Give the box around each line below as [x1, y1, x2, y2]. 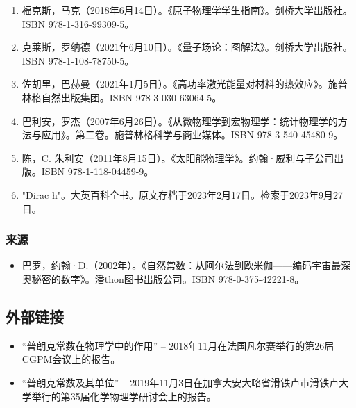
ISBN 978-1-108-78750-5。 [22, 53, 135, 67]
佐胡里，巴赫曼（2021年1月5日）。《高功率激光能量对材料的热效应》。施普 [22, 76, 348, 91]
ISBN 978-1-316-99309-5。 [22, 16, 135, 31]
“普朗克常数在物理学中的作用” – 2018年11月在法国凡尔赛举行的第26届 [22, 338, 334, 352]
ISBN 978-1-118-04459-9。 [41, 164, 154, 179]
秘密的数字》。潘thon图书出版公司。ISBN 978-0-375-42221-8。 [31, 271, 305, 286]
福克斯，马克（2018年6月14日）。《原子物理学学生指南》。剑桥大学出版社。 [22, 3, 353, 17]
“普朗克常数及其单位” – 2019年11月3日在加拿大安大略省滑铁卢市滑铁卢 [22, 375, 339, 389]
